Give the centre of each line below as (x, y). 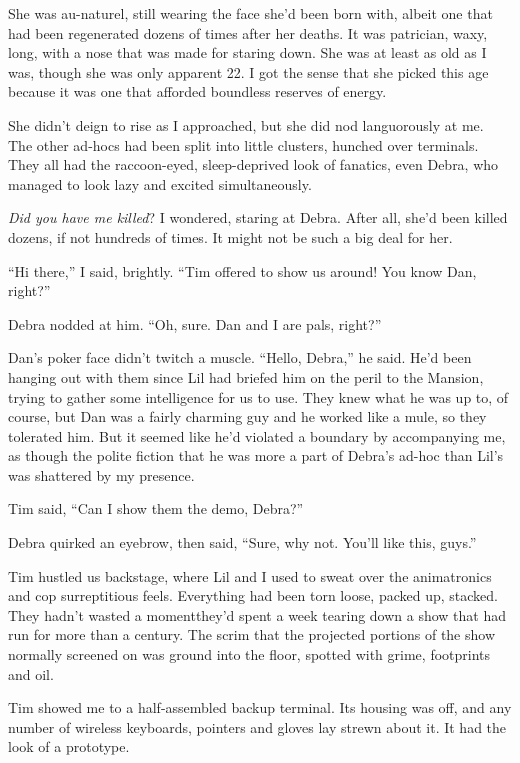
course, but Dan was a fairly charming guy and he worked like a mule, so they (247, 416)
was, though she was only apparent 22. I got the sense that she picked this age (248, 71)
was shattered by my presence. (101, 474)
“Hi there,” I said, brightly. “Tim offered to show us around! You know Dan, (242, 270)
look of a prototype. (69, 746)
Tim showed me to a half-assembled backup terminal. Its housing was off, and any (260, 707)
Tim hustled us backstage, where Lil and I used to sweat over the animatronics (250, 575)
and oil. (31, 673)
